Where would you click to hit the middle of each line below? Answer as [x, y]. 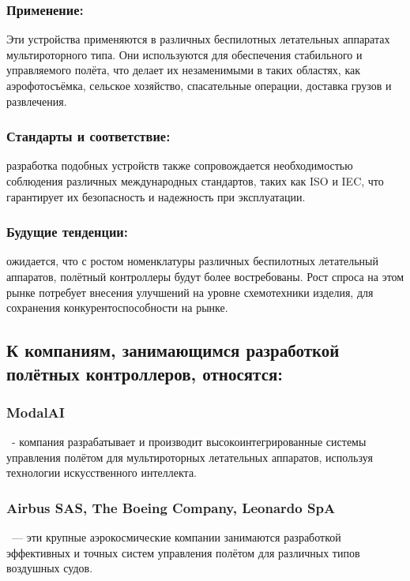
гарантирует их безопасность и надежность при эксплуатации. [156, 196]
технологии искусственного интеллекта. [102, 472]
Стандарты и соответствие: [88, 136]
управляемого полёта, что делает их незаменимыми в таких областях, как [183, 70]
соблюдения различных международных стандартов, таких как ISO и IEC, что [195, 181]
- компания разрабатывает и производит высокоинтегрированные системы [189, 442]
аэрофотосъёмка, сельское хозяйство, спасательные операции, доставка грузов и [199, 85]
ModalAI [36, 412]
